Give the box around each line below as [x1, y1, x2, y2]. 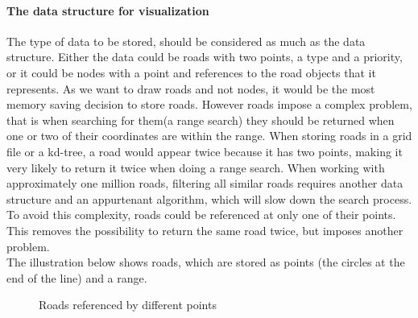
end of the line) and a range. [6, 269, 147, 286]
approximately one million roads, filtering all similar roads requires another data [6, 175, 404, 192]
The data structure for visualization [6, 2, 209, 19]
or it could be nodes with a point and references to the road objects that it [6, 64, 376, 81]
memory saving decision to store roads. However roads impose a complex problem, [6, 96, 412, 113]
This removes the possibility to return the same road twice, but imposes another [6, 221, 404, 238]
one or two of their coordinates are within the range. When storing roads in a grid [6, 127, 412, 144]
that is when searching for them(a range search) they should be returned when [6, 111, 395, 128]
